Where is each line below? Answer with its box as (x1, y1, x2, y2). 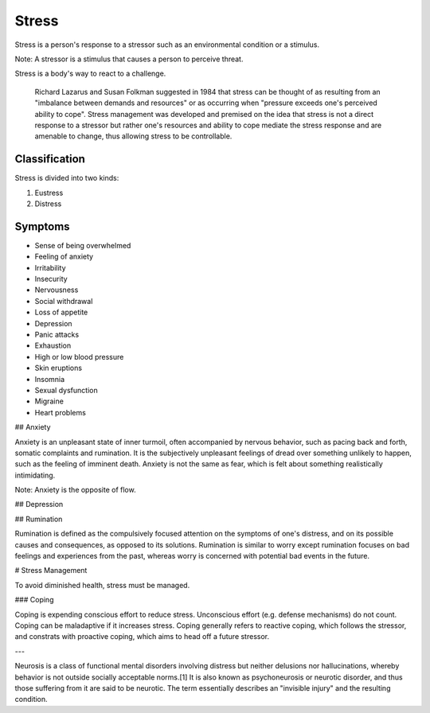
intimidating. (14, 470, 56, 480)
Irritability (34, 263, 67, 272)
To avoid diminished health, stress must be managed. (14, 580, 190, 590)
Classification (14, 152, 85, 166)
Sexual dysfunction (34, 385, 99, 395)
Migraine (34, 396, 64, 406)
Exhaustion (34, 341, 72, 350)
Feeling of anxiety (34, 251, 94, 262)
